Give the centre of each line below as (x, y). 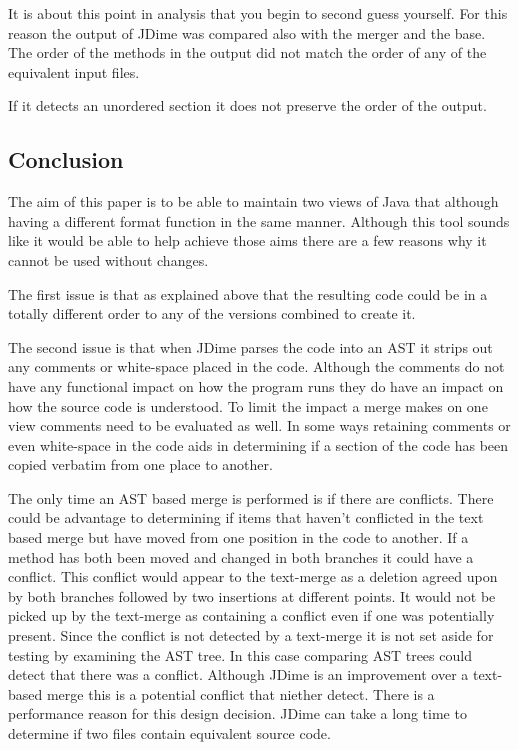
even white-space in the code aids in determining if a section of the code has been (258, 444)
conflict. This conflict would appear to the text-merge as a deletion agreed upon (253, 576)
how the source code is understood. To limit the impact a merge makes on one (248, 405)
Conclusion (66, 159)
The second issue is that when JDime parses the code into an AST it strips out (250, 346)
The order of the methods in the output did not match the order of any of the (247, 52)
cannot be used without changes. (108, 259)
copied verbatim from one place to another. (140, 464)
